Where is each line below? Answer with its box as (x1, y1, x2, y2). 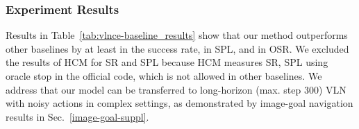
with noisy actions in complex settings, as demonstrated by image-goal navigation (6, 96, 353, 110)
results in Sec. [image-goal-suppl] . (6, 109, 149, 123)
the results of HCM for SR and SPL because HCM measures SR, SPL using (6, 55, 328, 69)
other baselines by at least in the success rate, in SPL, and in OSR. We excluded (6, 41, 349, 55)
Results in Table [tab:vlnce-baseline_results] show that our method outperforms (6, 28, 348, 42)
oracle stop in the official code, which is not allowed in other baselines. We (6, 69, 322, 83)
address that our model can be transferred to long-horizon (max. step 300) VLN (6, 82, 347, 96)
